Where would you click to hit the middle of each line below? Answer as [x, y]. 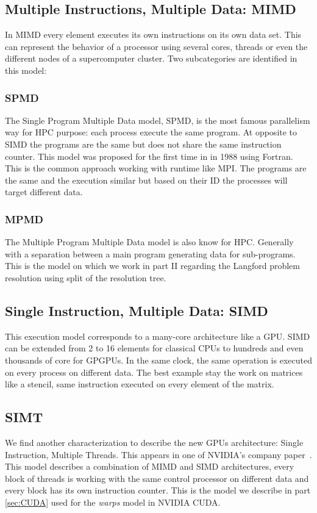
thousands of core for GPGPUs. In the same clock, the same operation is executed [158, 360]
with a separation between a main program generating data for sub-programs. [150, 253]
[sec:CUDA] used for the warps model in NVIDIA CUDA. [113, 502]
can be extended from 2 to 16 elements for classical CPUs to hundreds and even [154, 348]
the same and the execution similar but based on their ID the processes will [146, 180]
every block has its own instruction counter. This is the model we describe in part [158, 490]
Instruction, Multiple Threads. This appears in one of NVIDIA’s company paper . [158, 454]
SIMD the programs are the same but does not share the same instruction [143, 144]
